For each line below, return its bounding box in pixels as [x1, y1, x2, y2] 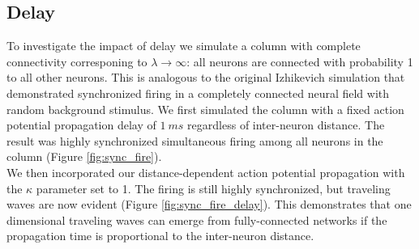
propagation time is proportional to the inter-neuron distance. [6, 227, 314, 244]
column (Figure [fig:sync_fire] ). [6, 148, 162, 165]
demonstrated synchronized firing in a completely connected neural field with [6, 84, 390, 101]
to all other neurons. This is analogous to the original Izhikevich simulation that [6, 69, 405, 86]
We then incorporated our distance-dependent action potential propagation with [6, 163, 405, 180]
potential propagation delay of [6, 116, 156, 133]
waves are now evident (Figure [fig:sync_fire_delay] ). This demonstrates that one [6, 196, 412, 213]
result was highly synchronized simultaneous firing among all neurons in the [6, 132, 383, 149]
